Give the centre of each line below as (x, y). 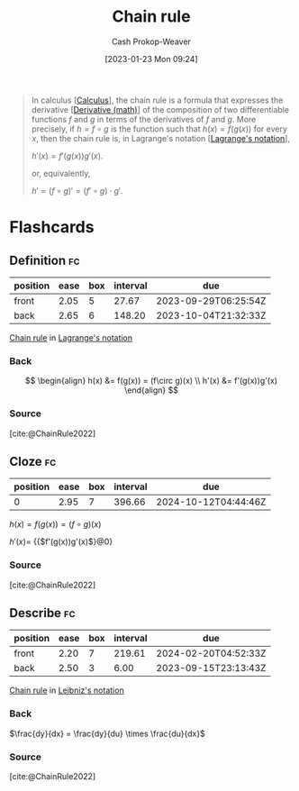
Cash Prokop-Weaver (151, 41)
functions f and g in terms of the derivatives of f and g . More (144, 119)
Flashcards (52, 227)
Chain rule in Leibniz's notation (67, 690)
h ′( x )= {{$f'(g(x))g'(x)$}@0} (61, 541)
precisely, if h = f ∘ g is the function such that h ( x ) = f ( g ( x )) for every (159, 129)
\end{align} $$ (151, 390)
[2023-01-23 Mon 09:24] (151, 59)
